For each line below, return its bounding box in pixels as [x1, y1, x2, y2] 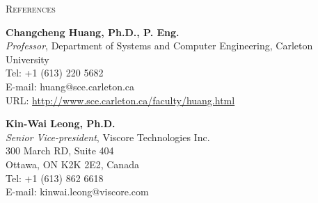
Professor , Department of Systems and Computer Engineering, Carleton [6, 38, 313, 53]
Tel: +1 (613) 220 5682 [6, 65, 104, 80]
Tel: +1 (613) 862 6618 [6, 170, 104, 185]
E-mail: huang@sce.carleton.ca [6, 79, 135, 93]
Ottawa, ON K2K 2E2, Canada [6, 156, 139, 171]
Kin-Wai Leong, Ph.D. [6, 116, 116, 131]
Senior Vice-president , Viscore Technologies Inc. [6, 129, 210, 144]
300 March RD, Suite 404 [6, 143, 114, 158]
